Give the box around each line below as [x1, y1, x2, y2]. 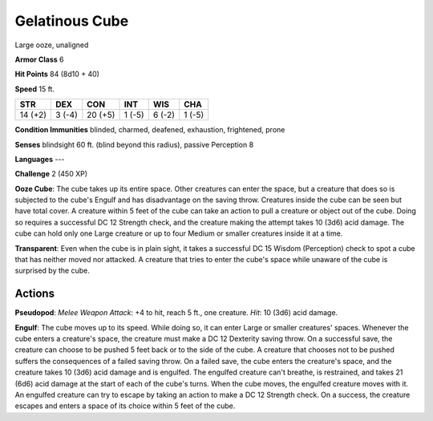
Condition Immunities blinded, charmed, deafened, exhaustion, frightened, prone [14, 125, 285, 135]
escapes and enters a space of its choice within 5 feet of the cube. [14, 401, 236, 411]
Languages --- [14, 154, 65, 164]
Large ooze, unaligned [14, 40, 89, 50]
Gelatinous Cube [14, 12, 129, 30]
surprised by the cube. [14, 265, 90, 276]
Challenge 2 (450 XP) [14, 169, 88, 179]
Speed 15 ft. [14, 84, 55, 94]
